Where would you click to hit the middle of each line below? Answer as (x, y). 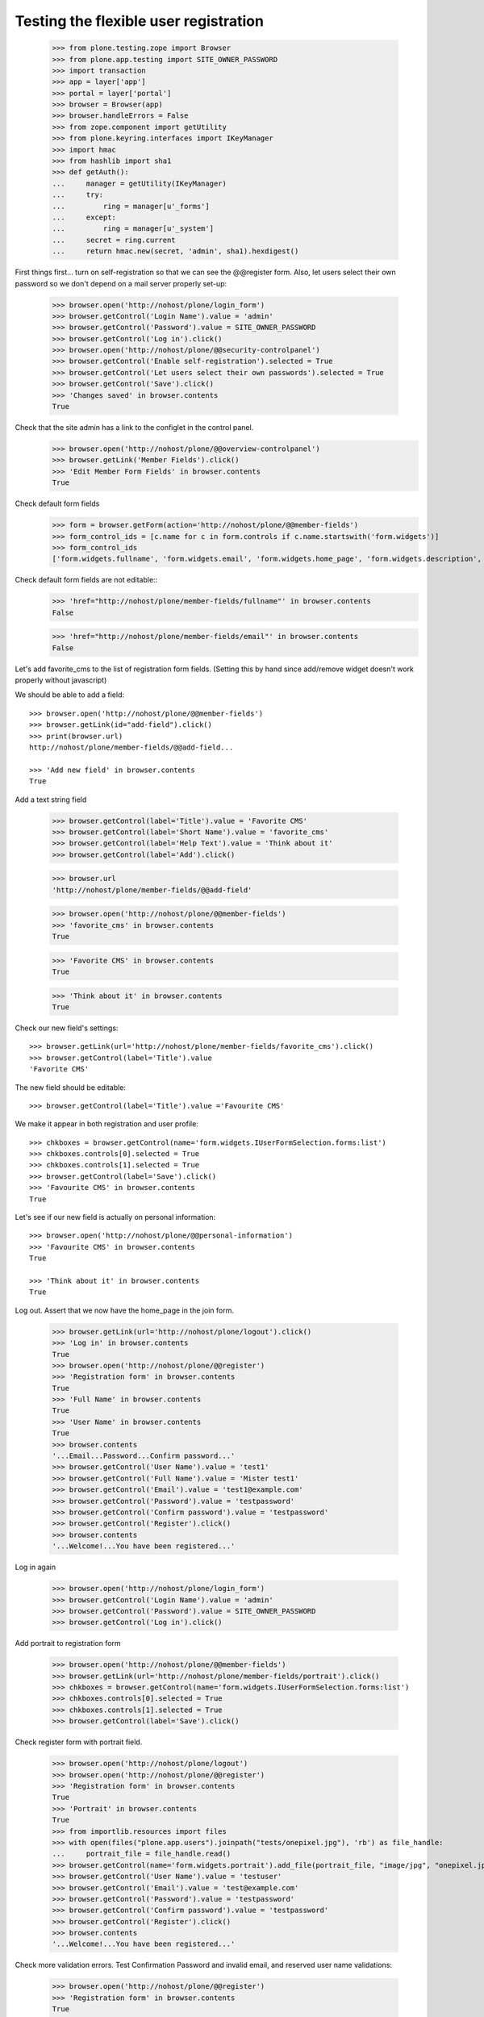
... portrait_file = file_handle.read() (142, 1854)
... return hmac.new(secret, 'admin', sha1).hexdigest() (175, 251)
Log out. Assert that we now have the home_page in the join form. (124, 1310)
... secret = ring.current (114, 240)
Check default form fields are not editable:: (86, 580)
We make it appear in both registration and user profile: (107, 1124)
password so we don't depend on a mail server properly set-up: (121, 283)
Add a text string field (51, 800)
